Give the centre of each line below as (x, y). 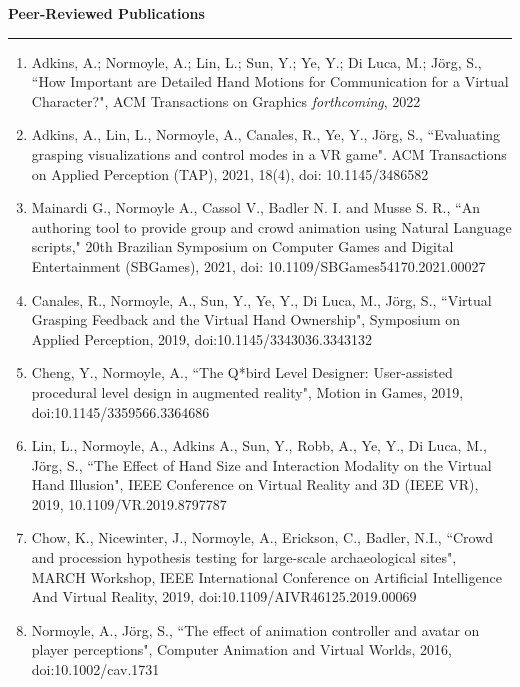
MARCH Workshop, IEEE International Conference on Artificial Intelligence (266, 576)
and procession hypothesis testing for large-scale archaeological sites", (244, 557)
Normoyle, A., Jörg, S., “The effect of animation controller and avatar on (255, 629)
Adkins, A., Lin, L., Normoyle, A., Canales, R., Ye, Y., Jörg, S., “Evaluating (266, 134)
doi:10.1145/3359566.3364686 (120, 411)
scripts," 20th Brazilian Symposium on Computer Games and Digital (242, 246)
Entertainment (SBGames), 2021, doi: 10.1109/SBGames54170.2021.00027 (258, 265)
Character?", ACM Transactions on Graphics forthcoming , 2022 (226, 100)
